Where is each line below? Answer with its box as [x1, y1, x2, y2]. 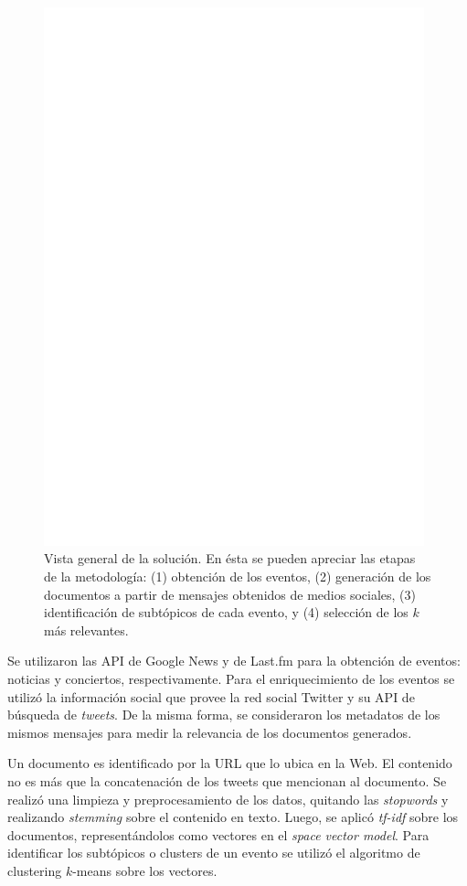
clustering [7, 860, 62, 880]
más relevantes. [44, 620, 129, 639]
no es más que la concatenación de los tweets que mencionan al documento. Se [7, 771, 447, 790]
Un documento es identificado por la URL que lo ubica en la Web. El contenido [7, 753, 452, 773]
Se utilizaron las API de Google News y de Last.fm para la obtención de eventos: [7, 651, 461, 670]
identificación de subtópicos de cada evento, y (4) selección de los [44, 603, 409, 622]
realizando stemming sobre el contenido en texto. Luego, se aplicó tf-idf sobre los [7, 807, 459, 827]
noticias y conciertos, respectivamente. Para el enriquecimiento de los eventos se [7, 668, 455, 688]
